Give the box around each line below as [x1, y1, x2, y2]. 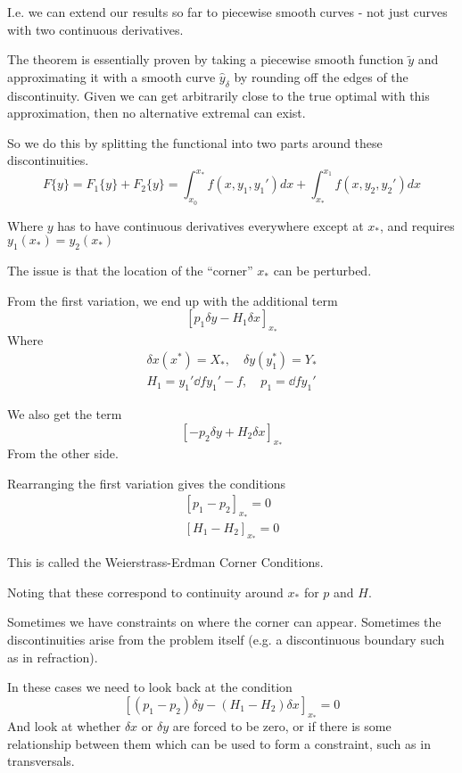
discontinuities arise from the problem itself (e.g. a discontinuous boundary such [7, 630, 445, 649]
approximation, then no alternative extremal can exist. [7, 103, 306, 122]
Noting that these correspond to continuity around [7, 582, 284, 601]
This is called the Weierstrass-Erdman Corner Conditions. [7, 553, 324, 572]
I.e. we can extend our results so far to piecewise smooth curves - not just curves [7, 3, 448, 21]
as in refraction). [7, 647, 98, 666]
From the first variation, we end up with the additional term [7, 291, 338, 309]
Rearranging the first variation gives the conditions [7, 473, 286, 492]
